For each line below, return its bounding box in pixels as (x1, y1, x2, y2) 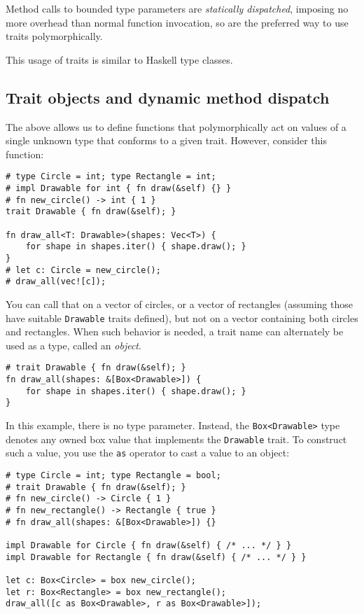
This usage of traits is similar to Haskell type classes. (6, 52, 233, 67)
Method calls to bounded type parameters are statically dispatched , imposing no (6, 1, 349, 15)
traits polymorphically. (6, 29, 103, 43)
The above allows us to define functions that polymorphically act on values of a (6, 119, 346, 134)
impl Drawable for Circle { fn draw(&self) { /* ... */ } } (6, 540, 292, 550)
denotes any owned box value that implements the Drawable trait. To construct (6, 431, 347, 446)
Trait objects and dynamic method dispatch (6, 86, 330, 108)
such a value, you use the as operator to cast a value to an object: (6, 445, 290, 460)
